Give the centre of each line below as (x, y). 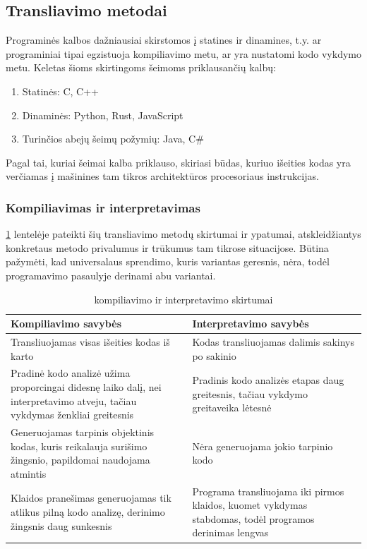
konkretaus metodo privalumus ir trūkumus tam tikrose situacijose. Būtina (167, 247)
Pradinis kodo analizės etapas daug (268, 380)
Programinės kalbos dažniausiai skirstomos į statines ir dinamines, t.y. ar (164, 40)
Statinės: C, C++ (60, 91)
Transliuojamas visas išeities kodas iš (90, 341)
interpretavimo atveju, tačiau (74, 400)
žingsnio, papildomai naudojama (80, 460)
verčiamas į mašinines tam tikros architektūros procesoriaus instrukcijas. (162, 176)
